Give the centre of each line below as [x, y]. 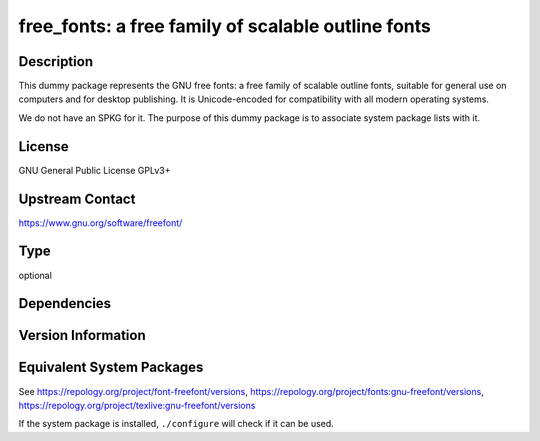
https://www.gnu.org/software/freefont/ [100, 222]
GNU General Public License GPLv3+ [94, 170]
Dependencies [65, 303]
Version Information [82, 335]
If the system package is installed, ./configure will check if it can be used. [176, 424]
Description [56, 61]
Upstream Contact [77, 198]
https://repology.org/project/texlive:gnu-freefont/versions [137, 405]
